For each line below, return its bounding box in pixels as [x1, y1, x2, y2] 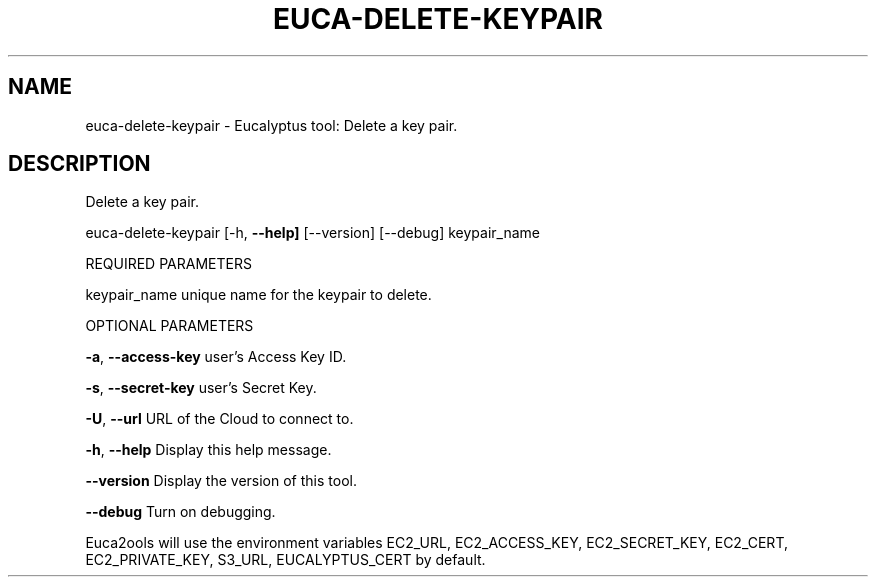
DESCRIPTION [8, 151, 151, 177]
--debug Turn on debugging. [85, 503, 276, 521]
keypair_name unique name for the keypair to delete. [85, 286, 432, 304]
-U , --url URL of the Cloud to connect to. [85, 410, 354, 428]
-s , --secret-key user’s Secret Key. [85, 379, 317, 397]
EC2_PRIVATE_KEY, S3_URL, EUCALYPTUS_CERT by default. [85, 551, 486, 569]
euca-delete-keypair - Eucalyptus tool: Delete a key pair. [85, 116, 458, 134]
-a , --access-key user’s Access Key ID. [85, 348, 347, 366]
